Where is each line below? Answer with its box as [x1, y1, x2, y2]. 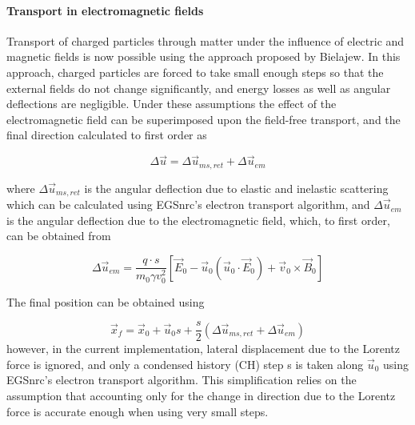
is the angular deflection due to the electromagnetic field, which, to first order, [6, 211, 390, 228]
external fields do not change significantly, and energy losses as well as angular [6, 79, 391, 96]
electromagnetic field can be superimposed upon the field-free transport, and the [6, 110, 401, 127]
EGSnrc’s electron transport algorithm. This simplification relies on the [6, 371, 357, 388]
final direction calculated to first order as [6, 126, 207, 143]
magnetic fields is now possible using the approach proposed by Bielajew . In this [6, 48, 401, 65]
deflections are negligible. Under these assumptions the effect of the [6, 95, 337, 112]
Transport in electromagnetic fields [6, 2, 204, 18]
